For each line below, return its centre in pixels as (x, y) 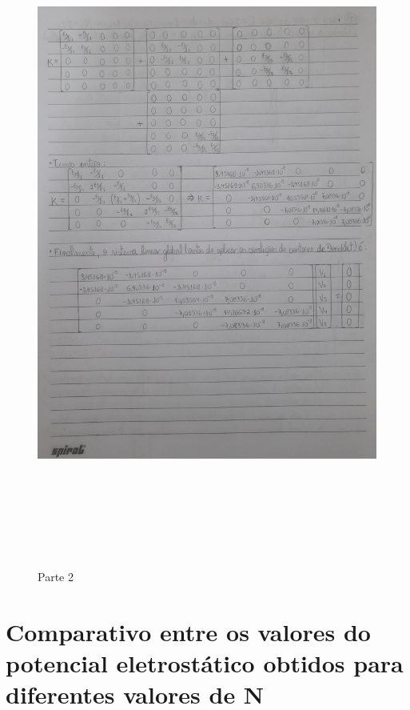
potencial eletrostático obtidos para (205, 663)
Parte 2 (56, 577)
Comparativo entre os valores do (188, 631)
